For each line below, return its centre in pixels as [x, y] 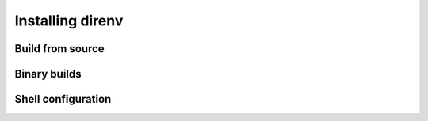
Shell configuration [63, 99]
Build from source [59, 49]
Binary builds [48, 74]
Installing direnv [69, 21]
